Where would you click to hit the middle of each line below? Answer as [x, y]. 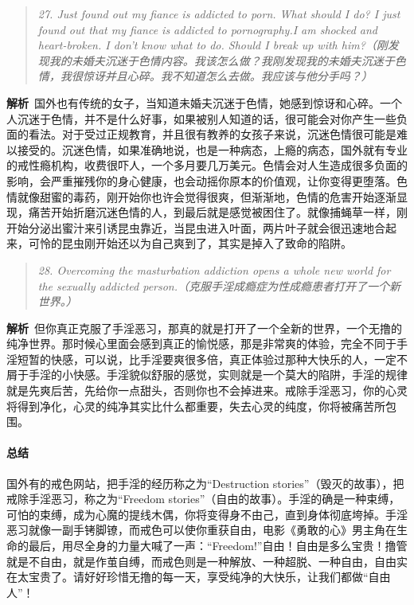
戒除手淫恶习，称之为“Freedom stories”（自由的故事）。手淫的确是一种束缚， [203, 499]
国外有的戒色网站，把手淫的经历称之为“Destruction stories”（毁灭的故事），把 [205, 483]
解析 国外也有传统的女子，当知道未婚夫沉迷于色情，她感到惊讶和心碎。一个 [204, 102]
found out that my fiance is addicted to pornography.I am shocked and [207, 29]
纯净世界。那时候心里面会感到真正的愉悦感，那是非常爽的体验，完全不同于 [201, 343]
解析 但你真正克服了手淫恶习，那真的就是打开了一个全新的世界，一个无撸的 [204, 328]
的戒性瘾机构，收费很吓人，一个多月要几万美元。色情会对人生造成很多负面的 [207, 165]
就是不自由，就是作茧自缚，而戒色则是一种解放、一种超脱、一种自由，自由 [201, 561]
